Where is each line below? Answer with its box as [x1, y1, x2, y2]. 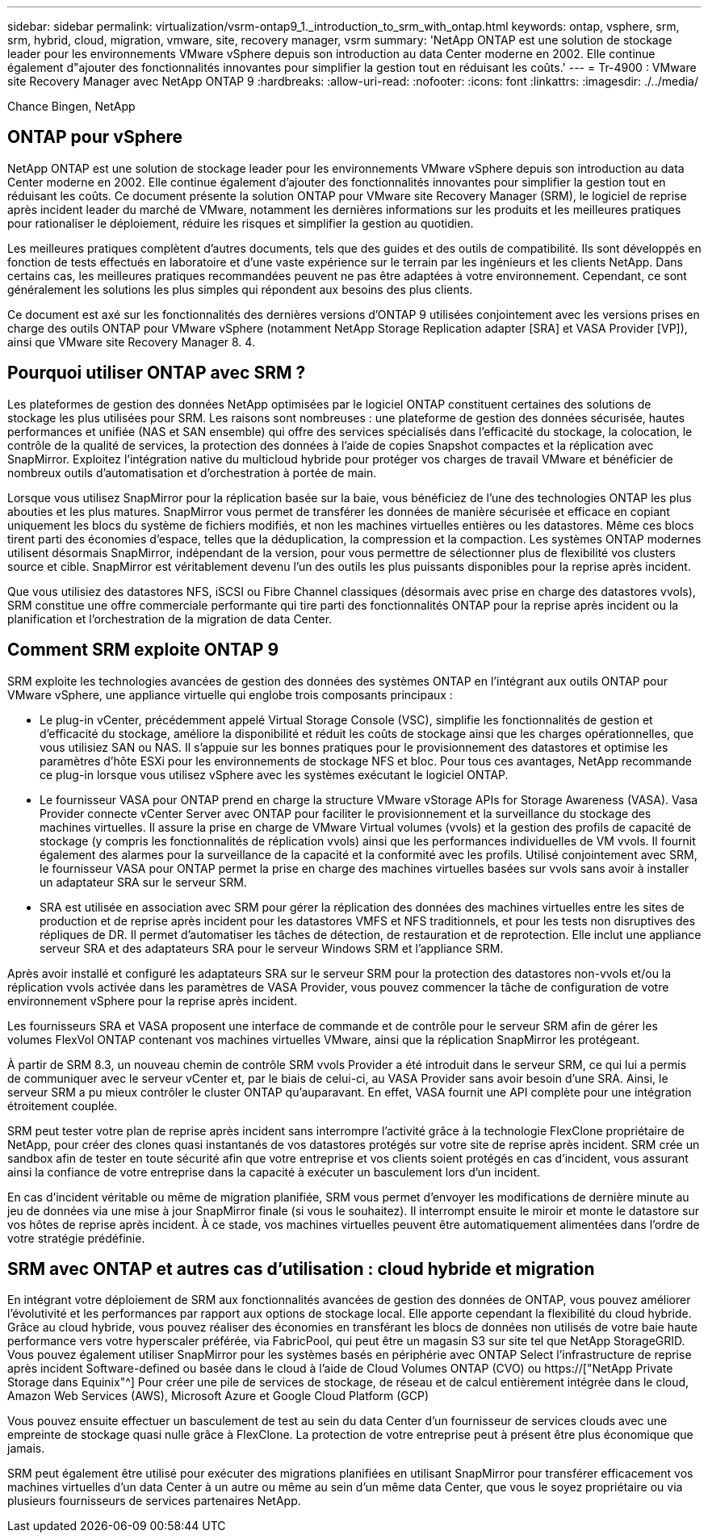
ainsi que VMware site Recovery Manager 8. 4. [7, 334, 255, 349]
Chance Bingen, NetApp [7, 99, 136, 113]
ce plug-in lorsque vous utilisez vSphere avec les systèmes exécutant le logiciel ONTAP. [40, 767, 509, 782]
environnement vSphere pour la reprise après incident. [7, 993, 298, 1008]
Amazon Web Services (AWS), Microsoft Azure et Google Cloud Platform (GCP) [7, 1389, 429, 1403]
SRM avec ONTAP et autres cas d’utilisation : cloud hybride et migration [7, 1258, 595, 1279]
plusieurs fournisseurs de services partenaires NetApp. [7, 1494, 301, 1508]
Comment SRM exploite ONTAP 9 [7, 640, 279, 660]
